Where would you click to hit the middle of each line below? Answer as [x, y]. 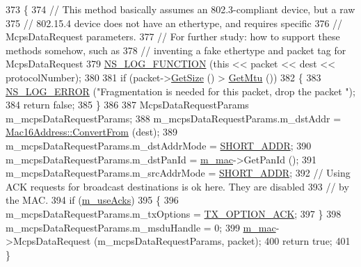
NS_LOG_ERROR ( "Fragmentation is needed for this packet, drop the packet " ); [180, 91]
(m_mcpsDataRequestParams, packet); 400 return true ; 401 [222, 241]
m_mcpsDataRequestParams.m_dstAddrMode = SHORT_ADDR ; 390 [159, 145]
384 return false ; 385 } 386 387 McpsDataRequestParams [127, 105]
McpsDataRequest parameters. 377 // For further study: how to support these [173, 37]
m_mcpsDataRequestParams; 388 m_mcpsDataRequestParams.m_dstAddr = [174, 118]
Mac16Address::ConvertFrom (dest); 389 [92, 132]
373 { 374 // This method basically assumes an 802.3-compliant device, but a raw [180, 9]
